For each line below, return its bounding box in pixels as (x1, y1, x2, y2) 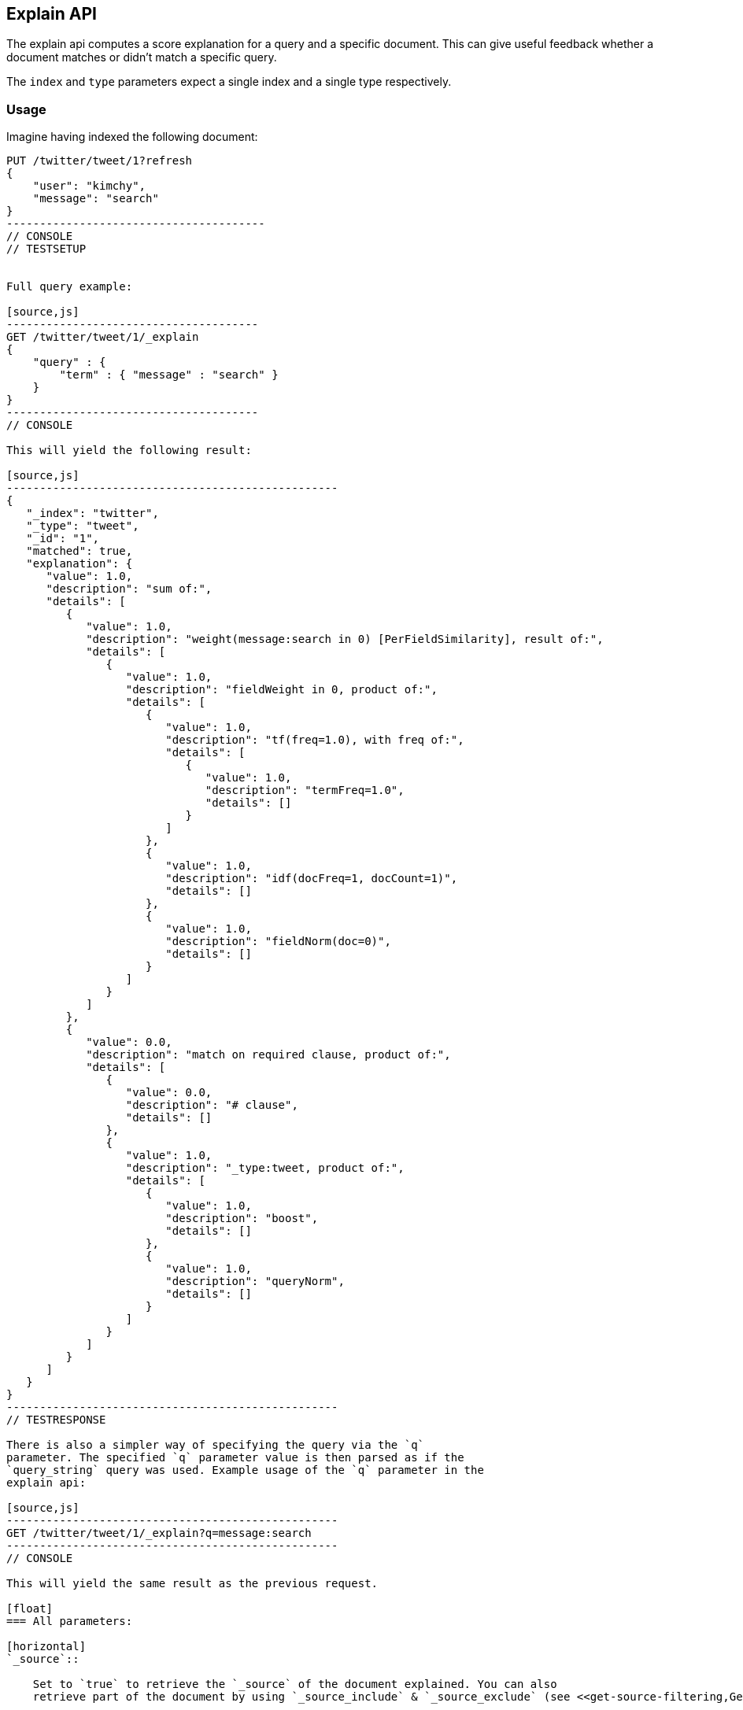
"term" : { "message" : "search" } (59, 368, 279, 382)
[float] (6, 1602, 54, 1616)
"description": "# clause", (125, 1099, 298, 1112)
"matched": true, (26, 545, 133, 558)
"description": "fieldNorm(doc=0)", (165, 935, 391, 948)
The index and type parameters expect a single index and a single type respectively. (6, 75, 452, 89)
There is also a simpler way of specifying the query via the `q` (6, 1439, 425, 1452)
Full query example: (6, 280, 133, 294)
